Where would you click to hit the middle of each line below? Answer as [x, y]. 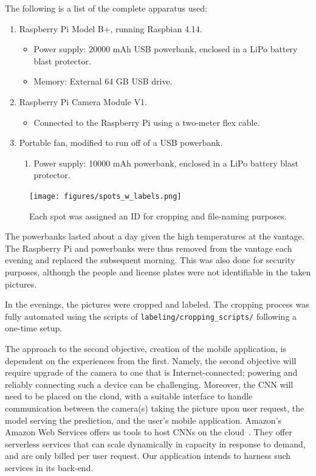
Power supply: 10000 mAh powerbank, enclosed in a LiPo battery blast [166, 163]
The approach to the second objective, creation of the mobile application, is [146, 348]
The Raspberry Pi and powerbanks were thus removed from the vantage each [149, 248]
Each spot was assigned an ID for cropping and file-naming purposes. [158, 216]
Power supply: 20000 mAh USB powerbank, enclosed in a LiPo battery [166, 49]
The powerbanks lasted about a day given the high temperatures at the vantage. [155, 236]
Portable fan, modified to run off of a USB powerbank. [121, 143]
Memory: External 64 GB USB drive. [103, 81]
